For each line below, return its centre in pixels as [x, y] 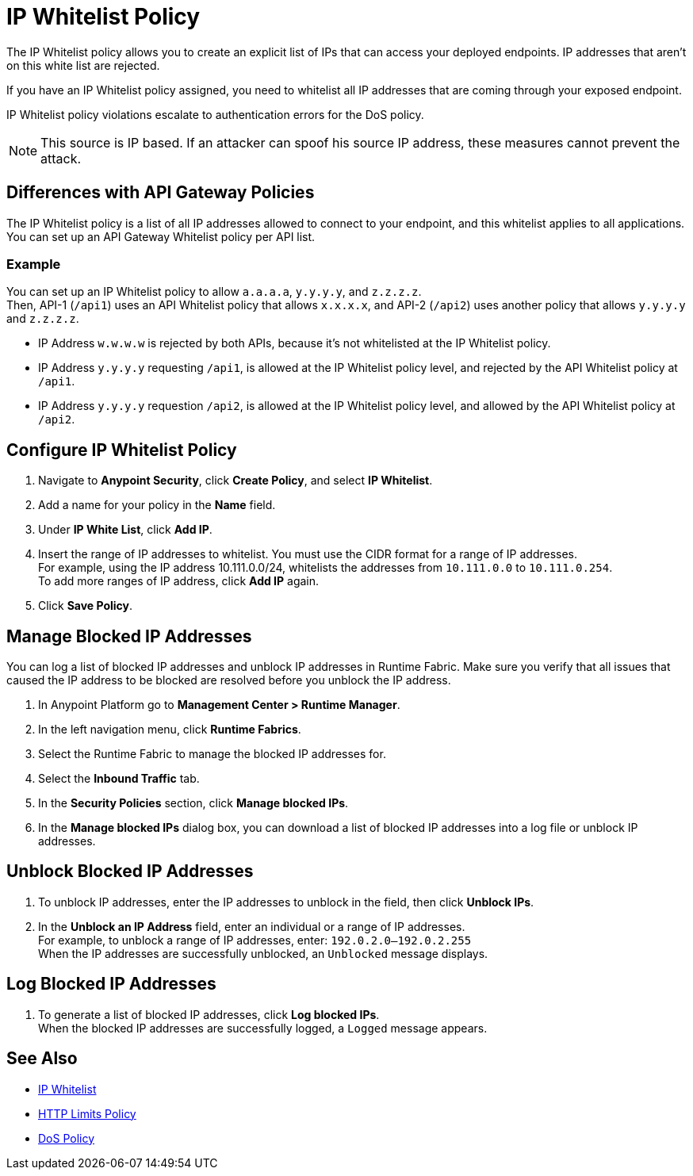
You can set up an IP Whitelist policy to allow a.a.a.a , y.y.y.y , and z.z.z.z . [214, 292]
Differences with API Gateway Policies [161, 193]
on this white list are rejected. [83, 65]
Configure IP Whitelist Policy [122, 450]
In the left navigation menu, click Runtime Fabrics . [170, 730]
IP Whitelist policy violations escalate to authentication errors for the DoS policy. [215, 114]
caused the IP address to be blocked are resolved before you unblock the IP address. [229, 680]
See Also [42, 1059]
